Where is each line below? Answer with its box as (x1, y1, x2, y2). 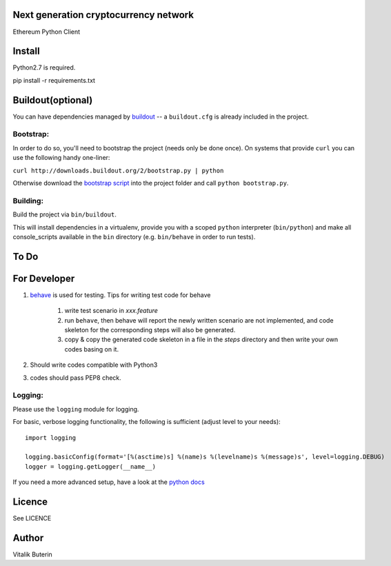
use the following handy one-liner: (12, 154, 110, 162)
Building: (12, 196, 44, 205)
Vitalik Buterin (12, 550, 53, 558)
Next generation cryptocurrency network (12, 9, 194, 21)
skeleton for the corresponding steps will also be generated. (64, 326, 236, 334)
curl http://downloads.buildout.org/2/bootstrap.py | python (12, 166, 224, 174)
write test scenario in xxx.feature (64, 307, 159, 315)
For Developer (12, 272, 75, 284)
